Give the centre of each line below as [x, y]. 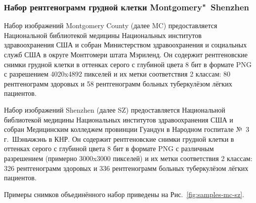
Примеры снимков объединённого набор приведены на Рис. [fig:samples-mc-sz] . [124, 194]
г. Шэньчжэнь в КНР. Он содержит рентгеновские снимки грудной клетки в [119, 139]
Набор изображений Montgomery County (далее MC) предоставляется [111, 25]
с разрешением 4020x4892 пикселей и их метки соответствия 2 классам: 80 [117, 74]
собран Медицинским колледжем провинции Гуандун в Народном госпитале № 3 [127, 129]
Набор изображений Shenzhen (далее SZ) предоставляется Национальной [115, 109]
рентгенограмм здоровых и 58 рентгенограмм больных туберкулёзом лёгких [118, 83]
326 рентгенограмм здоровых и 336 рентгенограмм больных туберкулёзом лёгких [126, 168]
